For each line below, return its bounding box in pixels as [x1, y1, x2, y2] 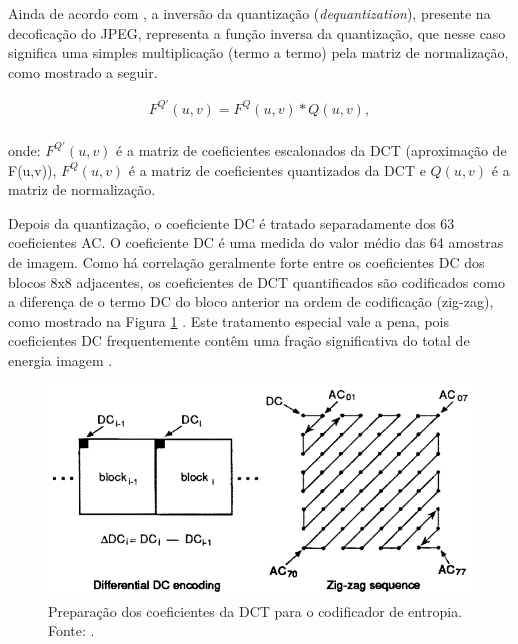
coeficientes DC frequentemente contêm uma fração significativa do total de [8, 330, 470, 351]
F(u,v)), [8, 159, 57, 180]
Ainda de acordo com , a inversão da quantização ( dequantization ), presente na [8, 3, 491, 23]
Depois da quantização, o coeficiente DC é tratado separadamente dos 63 [8, 212, 455, 233]
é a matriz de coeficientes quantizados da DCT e [128, 159, 426, 180]
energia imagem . [8, 349, 113, 370]
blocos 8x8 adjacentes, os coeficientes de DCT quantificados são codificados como [8, 271, 505, 292]
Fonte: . [48, 620, 95, 641]
